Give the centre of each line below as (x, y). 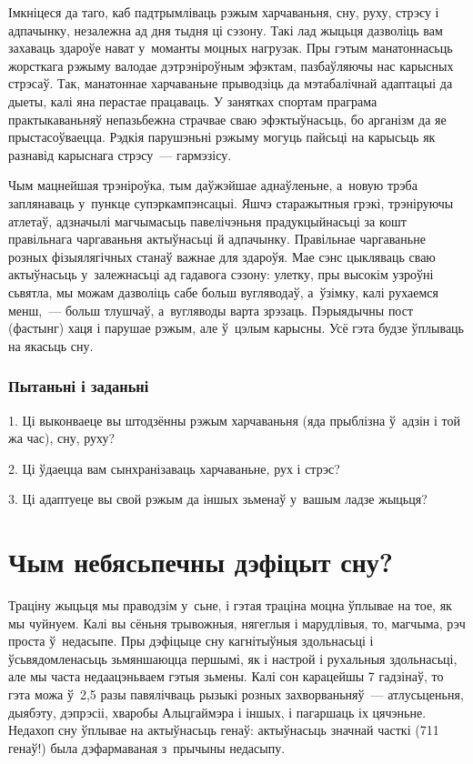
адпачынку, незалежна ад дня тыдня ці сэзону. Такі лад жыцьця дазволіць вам (226, 30)
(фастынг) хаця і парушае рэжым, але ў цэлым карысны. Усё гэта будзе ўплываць (236, 328)
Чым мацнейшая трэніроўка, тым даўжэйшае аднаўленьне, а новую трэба (213, 185)
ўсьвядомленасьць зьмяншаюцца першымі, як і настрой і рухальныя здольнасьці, (233, 658)
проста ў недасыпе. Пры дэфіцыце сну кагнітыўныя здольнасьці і (191, 641)
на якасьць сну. (51, 345)
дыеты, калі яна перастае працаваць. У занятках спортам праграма (193, 101)
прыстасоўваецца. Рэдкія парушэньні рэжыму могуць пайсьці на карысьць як (222, 137)
